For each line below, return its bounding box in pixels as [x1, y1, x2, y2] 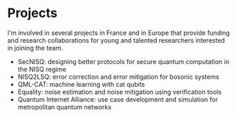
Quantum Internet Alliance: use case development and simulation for [17, 95, 219, 104]
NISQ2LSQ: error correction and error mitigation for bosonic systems [17, 73, 220, 81]
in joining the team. [7, 43, 64, 52]
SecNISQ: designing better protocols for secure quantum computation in [17, 57, 230, 65]
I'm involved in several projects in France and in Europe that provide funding [7, 28, 231, 37]
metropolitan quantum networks [17, 102, 112, 111]
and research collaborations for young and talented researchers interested [7, 36, 226, 44]
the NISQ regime [17, 65, 67, 73]
